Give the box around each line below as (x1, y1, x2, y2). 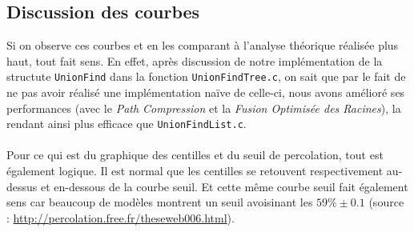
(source (368, 194, 404, 210)
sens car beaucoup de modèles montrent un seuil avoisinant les (6, 194, 313, 210)
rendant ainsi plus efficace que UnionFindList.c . (6, 115, 247, 132)
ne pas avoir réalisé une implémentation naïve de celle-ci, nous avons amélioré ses (6, 84, 405, 101)
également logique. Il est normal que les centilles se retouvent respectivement (6, 162, 384, 179)
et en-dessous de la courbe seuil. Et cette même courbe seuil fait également (40, 178, 408, 194)
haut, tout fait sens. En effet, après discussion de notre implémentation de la (6, 52, 383, 69)
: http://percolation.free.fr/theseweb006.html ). (6, 209, 235, 226)
